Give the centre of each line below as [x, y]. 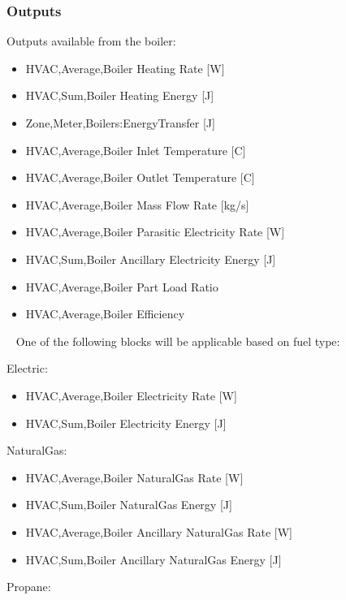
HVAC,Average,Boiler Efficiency [105, 314]
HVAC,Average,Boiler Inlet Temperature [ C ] [136, 150]
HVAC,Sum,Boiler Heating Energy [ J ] [120, 95]
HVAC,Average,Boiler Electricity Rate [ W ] [131, 395]
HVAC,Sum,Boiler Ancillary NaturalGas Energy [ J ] [154, 559]
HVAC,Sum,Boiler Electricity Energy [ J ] [126, 423]
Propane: [29, 587]
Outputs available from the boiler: [91, 41]
